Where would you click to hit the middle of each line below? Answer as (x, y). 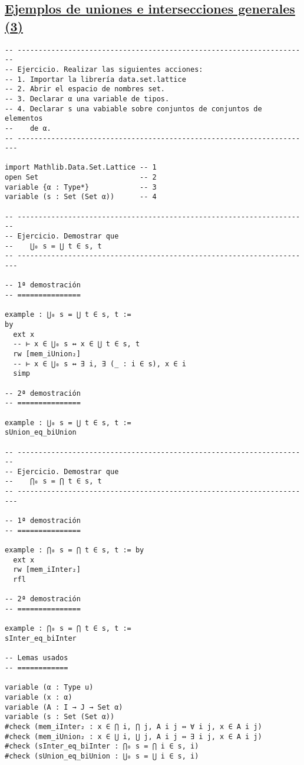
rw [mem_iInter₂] (47, 570)
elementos (24, 119)
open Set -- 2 (81, 178)
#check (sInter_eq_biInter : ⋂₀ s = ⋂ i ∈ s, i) (102, 746)
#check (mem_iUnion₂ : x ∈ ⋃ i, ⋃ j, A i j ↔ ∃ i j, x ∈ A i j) (133, 736)
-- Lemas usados (37, 658)
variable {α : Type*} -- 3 (81, 187)
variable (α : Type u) (49, 688)
